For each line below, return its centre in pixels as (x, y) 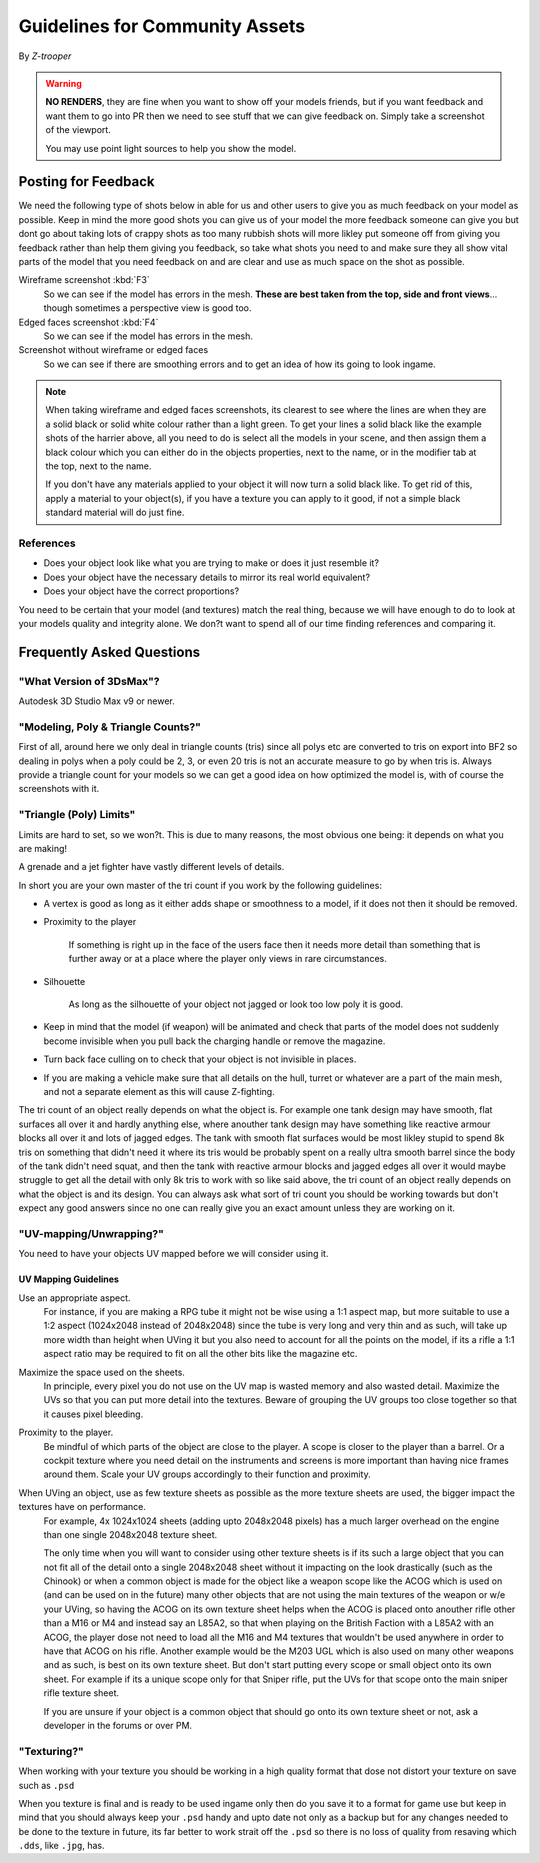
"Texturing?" (51, 1751)
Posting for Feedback (86, 181)
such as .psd (46, 1785)
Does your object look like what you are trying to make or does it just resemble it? (211, 563)
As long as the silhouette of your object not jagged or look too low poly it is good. (236, 1004)
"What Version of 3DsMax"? (89, 681)
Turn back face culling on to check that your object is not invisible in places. (200, 1059)
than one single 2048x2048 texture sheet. (130, 1534)
